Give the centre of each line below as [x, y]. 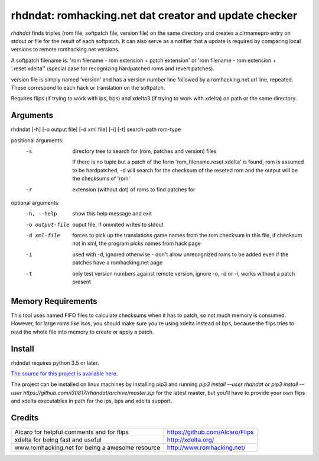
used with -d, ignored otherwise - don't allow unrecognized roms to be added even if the [180, 254]
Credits [25, 418]
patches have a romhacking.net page [118, 263]
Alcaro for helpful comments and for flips [72, 432]
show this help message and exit [112, 214]
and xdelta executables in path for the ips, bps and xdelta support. [92, 401]
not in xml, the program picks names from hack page [136, 243]
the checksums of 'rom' [101, 179]
